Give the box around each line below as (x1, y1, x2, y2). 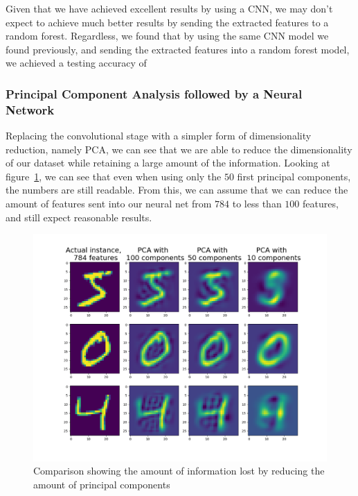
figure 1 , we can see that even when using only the (6, 169, 222, 183)
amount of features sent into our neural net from (6, 196, 212, 211)
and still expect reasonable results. (6, 209, 152, 224)
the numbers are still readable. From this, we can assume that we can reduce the (6, 182, 348, 197)
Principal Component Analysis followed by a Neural (6, 85, 303, 102)
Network (6, 101, 55, 118)
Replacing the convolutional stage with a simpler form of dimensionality (6, 128, 312, 143)
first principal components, (237, 169, 351, 183)
